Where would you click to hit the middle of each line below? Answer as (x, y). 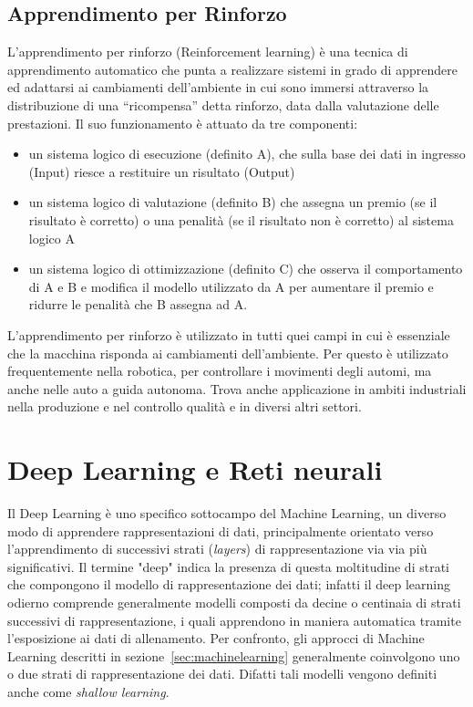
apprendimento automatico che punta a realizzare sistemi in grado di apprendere (232, 69)
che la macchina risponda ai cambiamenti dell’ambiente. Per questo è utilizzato (228, 353)
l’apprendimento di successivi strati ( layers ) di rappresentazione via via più (217, 549)
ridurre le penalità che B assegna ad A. (138, 304)
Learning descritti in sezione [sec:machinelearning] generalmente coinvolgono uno (234, 655)
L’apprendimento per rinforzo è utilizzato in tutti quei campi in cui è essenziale (229, 334)
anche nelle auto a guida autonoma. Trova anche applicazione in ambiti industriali (237, 388)
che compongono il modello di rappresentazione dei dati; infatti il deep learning (229, 584)
